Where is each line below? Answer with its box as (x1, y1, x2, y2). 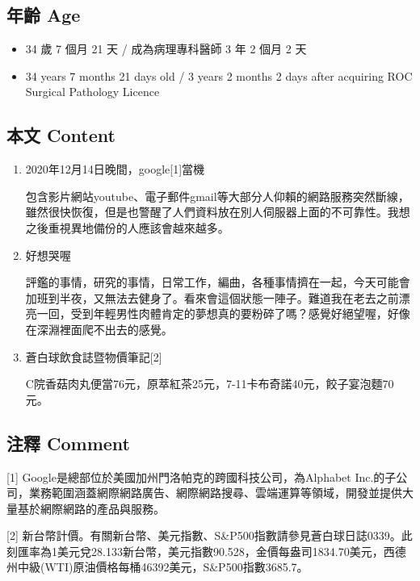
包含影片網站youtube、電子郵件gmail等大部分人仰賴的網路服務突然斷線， (25, 187, 409, 204)
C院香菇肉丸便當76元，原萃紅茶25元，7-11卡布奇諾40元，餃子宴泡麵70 (25, 375, 394, 392)
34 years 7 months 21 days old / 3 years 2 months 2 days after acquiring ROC (25, 67, 413, 84)
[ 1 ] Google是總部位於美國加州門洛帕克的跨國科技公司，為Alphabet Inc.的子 (6, 468, 397, 485)
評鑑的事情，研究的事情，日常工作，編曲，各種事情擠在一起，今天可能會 (25, 274, 410, 290)
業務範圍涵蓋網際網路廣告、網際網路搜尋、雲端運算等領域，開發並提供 (28, 484, 402, 501)
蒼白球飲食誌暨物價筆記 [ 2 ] (25, 348, 162, 365)
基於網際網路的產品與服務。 (17, 499, 165, 516)
